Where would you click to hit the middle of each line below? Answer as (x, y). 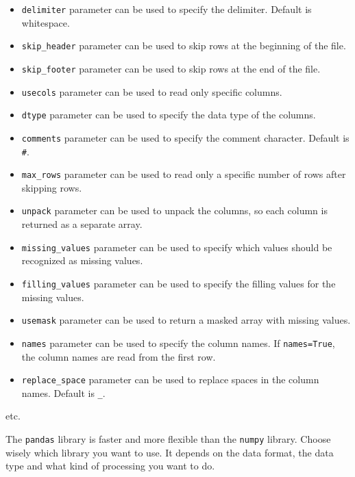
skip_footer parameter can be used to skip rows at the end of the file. (171, 68)
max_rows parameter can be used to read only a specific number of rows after (184, 174)
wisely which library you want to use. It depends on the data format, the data (170, 452)
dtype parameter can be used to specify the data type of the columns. (169, 115)
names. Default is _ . (63, 392)
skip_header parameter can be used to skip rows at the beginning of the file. (184, 46)
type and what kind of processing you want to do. (110, 466)
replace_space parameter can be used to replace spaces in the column (170, 379)
